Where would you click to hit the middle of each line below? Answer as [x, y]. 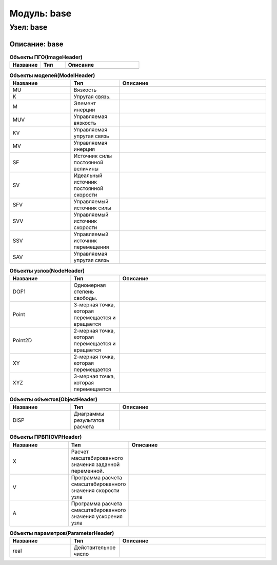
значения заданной [95, 464]
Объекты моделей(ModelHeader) [52, 75]
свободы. [85, 298]
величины [86, 169]
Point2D [22, 340]
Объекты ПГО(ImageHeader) [46, 57]
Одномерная [90, 285]
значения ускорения [97, 516]
